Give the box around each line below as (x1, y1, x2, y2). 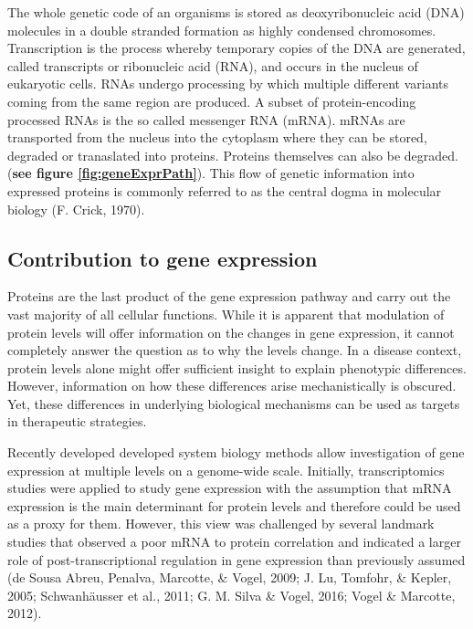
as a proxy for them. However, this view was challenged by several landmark (7, 514, 435, 533)
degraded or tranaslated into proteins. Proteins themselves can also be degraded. (7, 145, 459, 164)
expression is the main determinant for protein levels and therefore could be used (7, 496, 461, 515)
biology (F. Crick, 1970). (7, 199, 145, 218)
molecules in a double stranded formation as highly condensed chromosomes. (7, 20, 436, 39)
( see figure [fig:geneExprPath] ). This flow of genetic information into (7, 163, 415, 183)
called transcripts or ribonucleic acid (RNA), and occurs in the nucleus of (7, 56, 418, 75)
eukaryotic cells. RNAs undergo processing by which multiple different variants (7, 74, 448, 93)
